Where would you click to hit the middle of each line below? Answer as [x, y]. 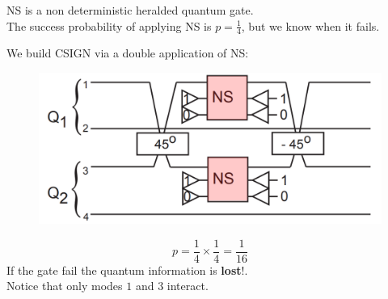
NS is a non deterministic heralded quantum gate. [130, 10]
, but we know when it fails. [310, 25]
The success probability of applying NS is [109, 25]
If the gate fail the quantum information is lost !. [127, 270]
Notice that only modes [65, 286]
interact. [188, 286]
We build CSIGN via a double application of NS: [128, 53]
